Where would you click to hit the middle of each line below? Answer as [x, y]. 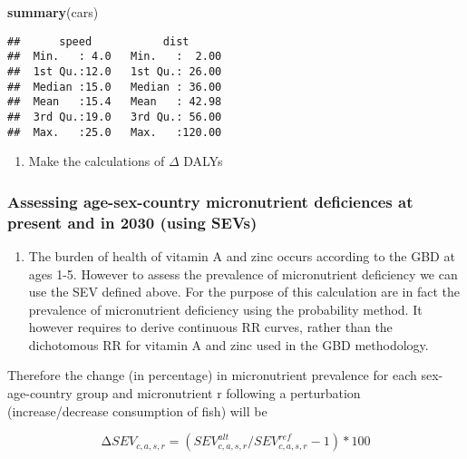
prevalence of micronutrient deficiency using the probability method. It [225, 309]
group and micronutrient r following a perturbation [219, 393]
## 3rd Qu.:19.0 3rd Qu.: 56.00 [115, 117]
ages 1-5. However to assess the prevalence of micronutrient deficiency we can [243, 273]
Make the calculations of [97, 161]
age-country [40, 393]
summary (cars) [53, 12]
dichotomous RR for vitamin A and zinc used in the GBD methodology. [229, 344]
